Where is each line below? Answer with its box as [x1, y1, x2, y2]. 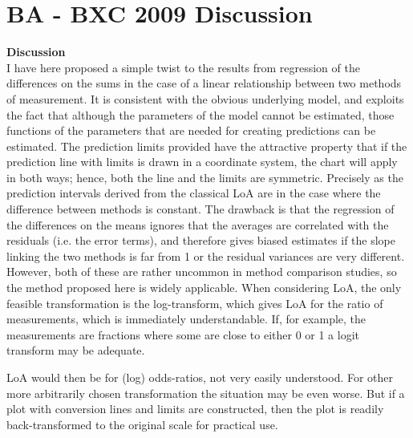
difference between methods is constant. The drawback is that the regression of [6, 201, 395, 217]
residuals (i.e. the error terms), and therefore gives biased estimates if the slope [6, 232, 396, 249]
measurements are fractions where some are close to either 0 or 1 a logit [6, 326, 360, 343]
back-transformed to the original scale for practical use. [6, 416, 278, 432]
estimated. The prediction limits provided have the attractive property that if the [6, 137, 407, 154]
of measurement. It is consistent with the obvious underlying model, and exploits [6, 90, 404, 107]
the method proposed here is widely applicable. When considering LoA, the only [6, 279, 402, 296]
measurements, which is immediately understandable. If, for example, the [6, 310, 366, 327]
